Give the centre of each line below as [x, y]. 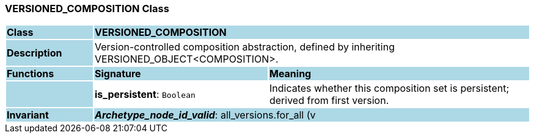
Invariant [28, 115]
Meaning [290, 74]
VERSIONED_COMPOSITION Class [87, 9]
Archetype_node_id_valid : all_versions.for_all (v [205, 115]
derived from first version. [329, 101]
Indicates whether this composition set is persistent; [389, 88]
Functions [31, 74]
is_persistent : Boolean [145, 95]
